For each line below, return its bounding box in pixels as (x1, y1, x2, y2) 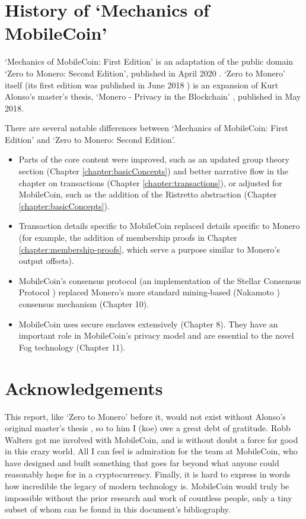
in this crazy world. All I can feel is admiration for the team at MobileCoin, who (5, 445, 298, 457)
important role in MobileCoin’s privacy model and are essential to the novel (18, 329, 294, 342)
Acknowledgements (5, 375, 163, 400)
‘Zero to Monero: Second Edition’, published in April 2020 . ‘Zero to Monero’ (5, 66, 286, 79)
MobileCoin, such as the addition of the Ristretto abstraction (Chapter (18, 188, 277, 200)
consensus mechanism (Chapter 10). (18, 298, 149, 310)
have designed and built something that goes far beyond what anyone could (5, 456, 279, 469)
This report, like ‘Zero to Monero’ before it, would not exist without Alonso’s (5, 410, 286, 422)
